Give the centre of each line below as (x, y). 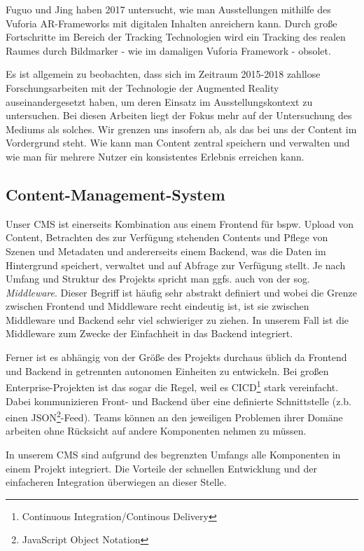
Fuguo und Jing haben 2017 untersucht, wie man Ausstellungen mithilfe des (168, 9)
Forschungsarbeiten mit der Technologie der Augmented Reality (142, 87)
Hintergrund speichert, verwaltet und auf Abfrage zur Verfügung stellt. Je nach (176, 265)
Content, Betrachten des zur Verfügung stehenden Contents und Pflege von (167, 237)
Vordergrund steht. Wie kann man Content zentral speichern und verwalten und (178, 143)
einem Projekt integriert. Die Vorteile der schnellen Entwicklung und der (162, 468)
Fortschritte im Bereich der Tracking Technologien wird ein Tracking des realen (176, 37)
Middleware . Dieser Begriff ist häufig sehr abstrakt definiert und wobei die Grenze (181, 292)
